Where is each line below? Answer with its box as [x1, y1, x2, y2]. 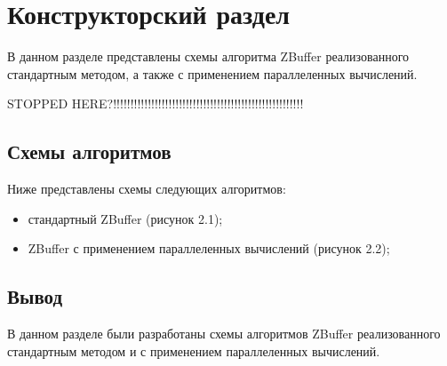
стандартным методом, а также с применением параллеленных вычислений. [7, 64, 418, 83]
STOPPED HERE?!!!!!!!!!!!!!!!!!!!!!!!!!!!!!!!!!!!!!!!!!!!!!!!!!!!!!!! [7, 94, 304, 113]
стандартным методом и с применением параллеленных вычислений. [7, 341, 380, 360]
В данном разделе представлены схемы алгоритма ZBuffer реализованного [7, 47, 410, 66]
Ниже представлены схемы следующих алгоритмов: [7, 179, 286, 198]
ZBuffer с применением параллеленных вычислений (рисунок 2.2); [28, 239, 390, 258]
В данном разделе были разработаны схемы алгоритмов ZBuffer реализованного [7, 324, 441, 343]
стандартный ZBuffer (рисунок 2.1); [28, 209, 223, 227]
